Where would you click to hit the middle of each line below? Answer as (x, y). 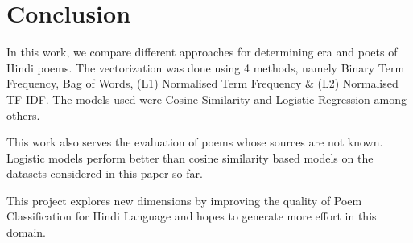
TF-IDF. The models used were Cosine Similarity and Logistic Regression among (206, 99)
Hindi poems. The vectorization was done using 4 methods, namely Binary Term (206, 67)
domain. (27, 232)
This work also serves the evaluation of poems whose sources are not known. (195, 142)
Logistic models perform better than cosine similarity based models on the (190, 157)
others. (23, 115)
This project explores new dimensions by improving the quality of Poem (184, 200)
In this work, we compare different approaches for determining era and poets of (202, 52)
